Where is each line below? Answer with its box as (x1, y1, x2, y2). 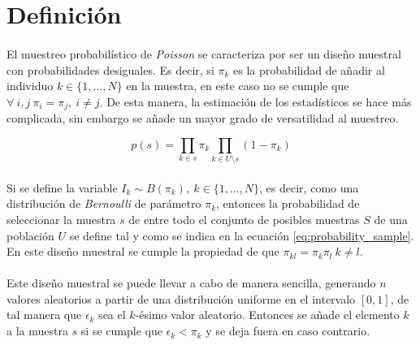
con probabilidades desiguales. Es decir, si (6, 61, 214, 78)
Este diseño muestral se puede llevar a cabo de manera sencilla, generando (6, 274, 376, 291)
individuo (6, 77, 54, 94)
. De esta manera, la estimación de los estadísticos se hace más (99, 93, 412, 110)
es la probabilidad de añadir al (232, 61, 385, 78)
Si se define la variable (6, 179, 118, 196)
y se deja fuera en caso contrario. (206, 322, 370, 339)
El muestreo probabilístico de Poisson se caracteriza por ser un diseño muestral (6, 45, 401, 62)
